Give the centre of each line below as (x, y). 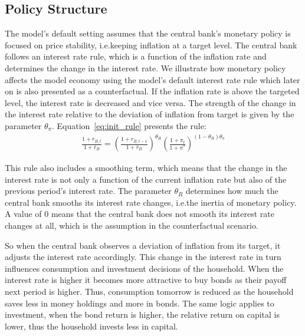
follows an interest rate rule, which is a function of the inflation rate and (136, 56)
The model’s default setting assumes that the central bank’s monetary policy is (148, 33)
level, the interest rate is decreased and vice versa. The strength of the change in (150, 102)
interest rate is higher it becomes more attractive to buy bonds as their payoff (146, 280)
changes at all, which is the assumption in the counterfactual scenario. (132, 225)
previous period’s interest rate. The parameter (88, 191)
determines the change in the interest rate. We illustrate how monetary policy (145, 67)
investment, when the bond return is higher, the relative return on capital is (142, 314)
